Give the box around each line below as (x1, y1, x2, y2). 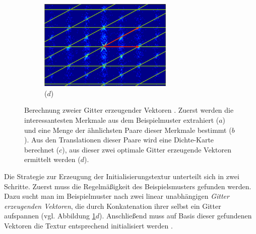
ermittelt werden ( (24, 154, 81, 165)
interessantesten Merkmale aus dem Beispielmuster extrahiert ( (24, 115, 219, 125)
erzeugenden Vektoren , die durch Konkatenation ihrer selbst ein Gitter (4, 200, 221, 211)
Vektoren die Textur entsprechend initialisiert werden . (4, 220, 173, 230)
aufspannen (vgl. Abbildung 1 (4, 210, 96, 221)
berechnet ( (24, 144, 59, 154)
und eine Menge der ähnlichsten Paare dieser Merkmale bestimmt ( (24, 124, 232, 135)
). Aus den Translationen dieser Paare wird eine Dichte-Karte (24, 134, 214, 145)
